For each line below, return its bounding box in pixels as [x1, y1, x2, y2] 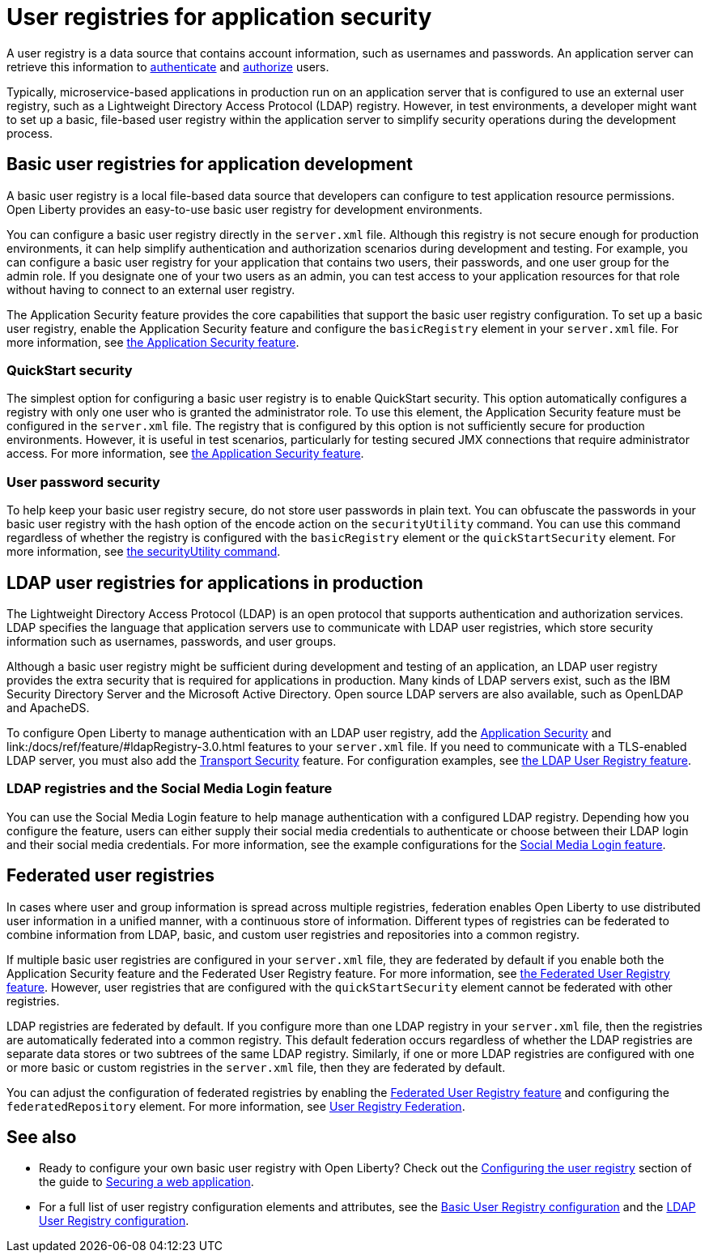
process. [6, 126, 53, 140]
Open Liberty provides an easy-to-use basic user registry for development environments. [6, 202, 482, 216]
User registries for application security [6, 3, 432, 31]
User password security [6, 473, 160, 490]
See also [6, 1126, 77, 1147]
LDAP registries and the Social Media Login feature [6, 780, 333, 797]
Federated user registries [6, 865, 215, 886]
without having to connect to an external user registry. [6, 282, 295, 297]
